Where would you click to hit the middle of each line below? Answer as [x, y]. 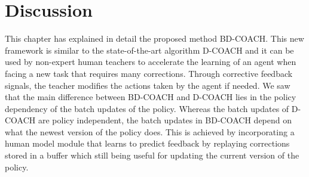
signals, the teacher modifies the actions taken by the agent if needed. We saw [148, 85]
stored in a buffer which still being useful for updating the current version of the [152, 155]
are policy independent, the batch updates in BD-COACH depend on [165, 120]
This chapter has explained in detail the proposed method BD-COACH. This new [154, 38]
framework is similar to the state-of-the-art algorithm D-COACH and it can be [149, 50]
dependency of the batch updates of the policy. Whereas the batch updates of [147, 108]
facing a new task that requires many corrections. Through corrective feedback [149, 73]
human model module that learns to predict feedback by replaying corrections [147, 143]
